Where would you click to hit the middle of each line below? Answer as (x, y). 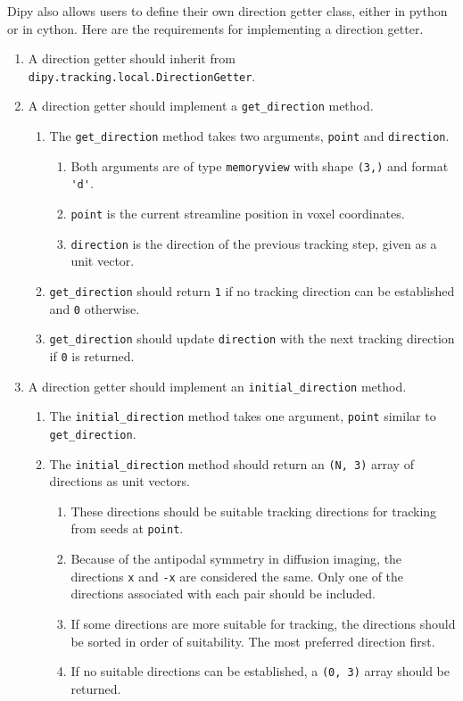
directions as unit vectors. (120, 481)
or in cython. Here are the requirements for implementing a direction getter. (215, 28)
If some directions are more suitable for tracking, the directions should (263, 623)
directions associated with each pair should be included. (223, 594)
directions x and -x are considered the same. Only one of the (237, 576)
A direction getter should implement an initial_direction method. (217, 386)
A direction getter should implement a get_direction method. (201, 106)
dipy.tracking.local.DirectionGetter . (142, 75)
